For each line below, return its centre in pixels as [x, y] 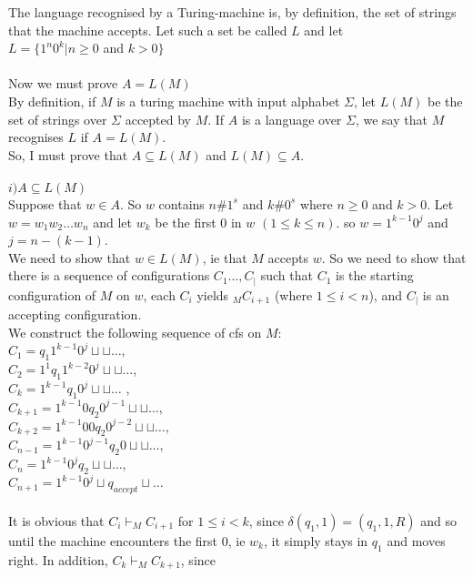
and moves [416, 540]
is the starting [374, 275]
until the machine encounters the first [113, 540]
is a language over [292, 119]
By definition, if [52, 101]
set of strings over [58, 119]
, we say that [391, 119]
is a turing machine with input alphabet [228, 101]
